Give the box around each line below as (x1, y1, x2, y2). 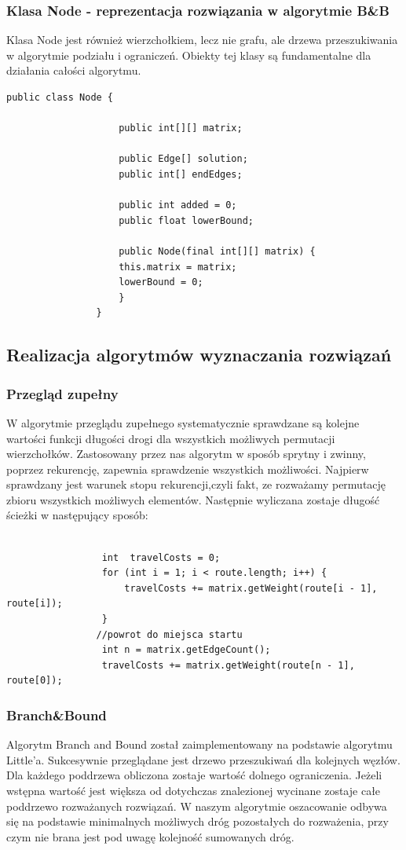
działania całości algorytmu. (6, 62, 141, 79)
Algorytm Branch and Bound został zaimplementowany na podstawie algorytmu (6, 736, 393, 753)
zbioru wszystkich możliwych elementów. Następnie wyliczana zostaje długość (6, 491, 380, 507)
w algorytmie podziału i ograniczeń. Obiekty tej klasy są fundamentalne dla (6, 46, 371, 63)
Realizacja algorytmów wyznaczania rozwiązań (6, 343, 392, 367)
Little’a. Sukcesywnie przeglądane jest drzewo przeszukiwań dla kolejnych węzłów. (6, 751, 401, 768)
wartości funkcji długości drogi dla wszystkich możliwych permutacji (6, 430, 335, 446)
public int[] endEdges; (119, 168, 243, 180)
